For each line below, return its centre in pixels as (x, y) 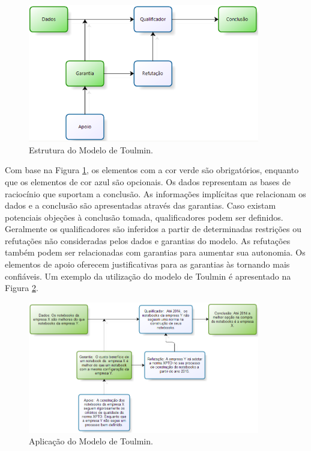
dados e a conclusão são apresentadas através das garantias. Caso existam (140, 205)
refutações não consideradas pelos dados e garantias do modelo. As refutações (148, 240)
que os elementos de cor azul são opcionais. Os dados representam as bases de (148, 181)
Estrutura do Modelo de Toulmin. (91, 149)
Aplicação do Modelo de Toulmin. (91, 441)
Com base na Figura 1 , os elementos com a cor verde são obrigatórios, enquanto (152, 170)
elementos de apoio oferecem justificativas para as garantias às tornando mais (147, 264)
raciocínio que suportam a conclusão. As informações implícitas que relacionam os (155, 193)
